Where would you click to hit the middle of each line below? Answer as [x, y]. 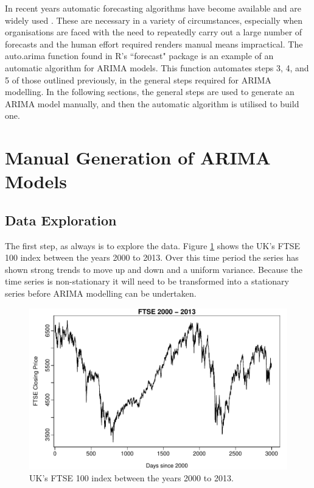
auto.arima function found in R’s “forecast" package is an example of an [139, 56]
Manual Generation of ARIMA [138, 157]
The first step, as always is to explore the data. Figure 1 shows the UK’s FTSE [153, 245]
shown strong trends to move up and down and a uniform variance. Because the [154, 269]
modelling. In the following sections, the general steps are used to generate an [150, 92]
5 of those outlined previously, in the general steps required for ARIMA [138, 80]
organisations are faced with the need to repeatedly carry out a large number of [154, 32]
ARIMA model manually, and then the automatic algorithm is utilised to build [152, 103]
